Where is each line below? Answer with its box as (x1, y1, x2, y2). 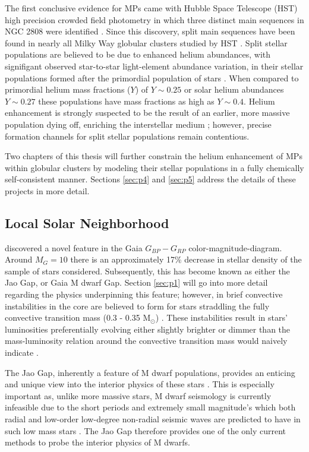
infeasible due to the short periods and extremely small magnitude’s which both (5, 401, 296, 413)
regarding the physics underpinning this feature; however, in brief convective (5, 288, 283, 301)
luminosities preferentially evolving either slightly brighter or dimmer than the (5, 323, 291, 335)
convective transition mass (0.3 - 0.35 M (5, 311, 151, 324)
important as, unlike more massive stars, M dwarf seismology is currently (5, 389, 272, 402)
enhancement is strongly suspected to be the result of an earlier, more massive (5, 106, 290, 119)
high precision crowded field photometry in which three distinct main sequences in (5, 13, 304, 26)
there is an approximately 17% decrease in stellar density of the (70, 253, 302, 265)
